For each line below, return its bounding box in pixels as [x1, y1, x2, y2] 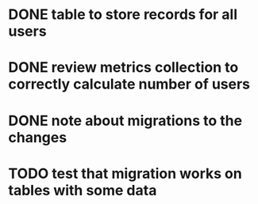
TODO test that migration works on [8, 164, 242, 183]
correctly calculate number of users [8, 75, 251, 93]
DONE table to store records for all [8, 6, 238, 24]
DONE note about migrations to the [8, 111, 243, 130]
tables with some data [8, 181, 157, 199]
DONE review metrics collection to [8, 59, 239, 77]
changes [8, 128, 67, 146]
